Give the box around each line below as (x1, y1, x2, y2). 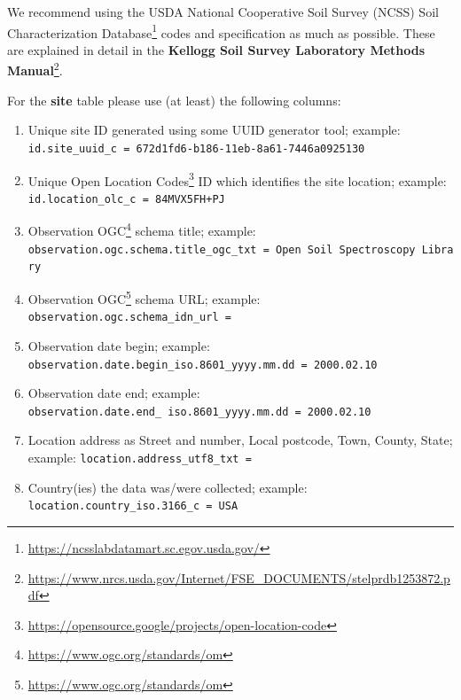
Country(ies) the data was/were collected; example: (27, 478, 308, 496)
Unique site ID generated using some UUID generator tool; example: (27, 121, 401, 139)
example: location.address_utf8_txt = (27, 448, 252, 466)
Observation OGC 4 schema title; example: (27, 219, 256, 240)
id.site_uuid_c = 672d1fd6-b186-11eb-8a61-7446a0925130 (27, 142, 365, 155)
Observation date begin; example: (27, 336, 210, 354)
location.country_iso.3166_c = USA (27, 500, 238, 513)
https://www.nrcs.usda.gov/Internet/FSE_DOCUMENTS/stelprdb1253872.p (27, 568, 450, 587)
